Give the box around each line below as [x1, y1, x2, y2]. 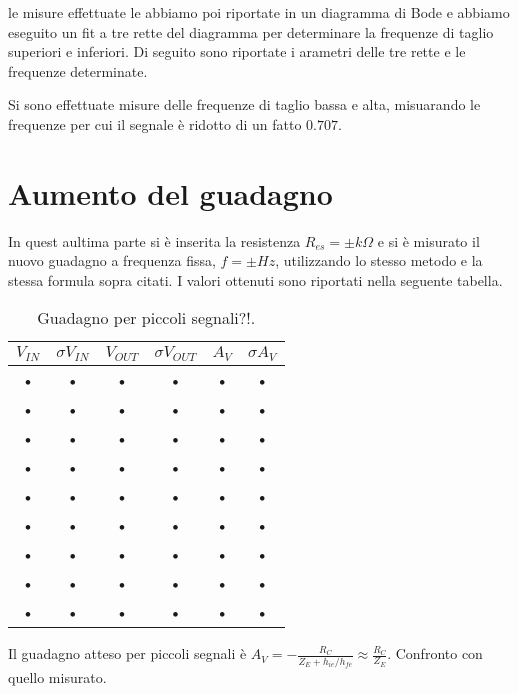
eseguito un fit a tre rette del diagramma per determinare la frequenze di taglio [8, 21, 494, 42]
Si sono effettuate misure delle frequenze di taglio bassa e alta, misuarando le [8, 94, 481, 115]
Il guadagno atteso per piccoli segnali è [8, 643, 247, 664]
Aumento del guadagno [8, 172, 333, 213]
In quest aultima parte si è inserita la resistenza [8, 230, 301, 251]
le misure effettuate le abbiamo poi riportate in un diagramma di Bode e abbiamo [8, 2, 510, 22]
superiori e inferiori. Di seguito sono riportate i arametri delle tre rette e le [8, 41, 466, 62]
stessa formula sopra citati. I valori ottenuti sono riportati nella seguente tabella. [8, 269, 503, 290]
